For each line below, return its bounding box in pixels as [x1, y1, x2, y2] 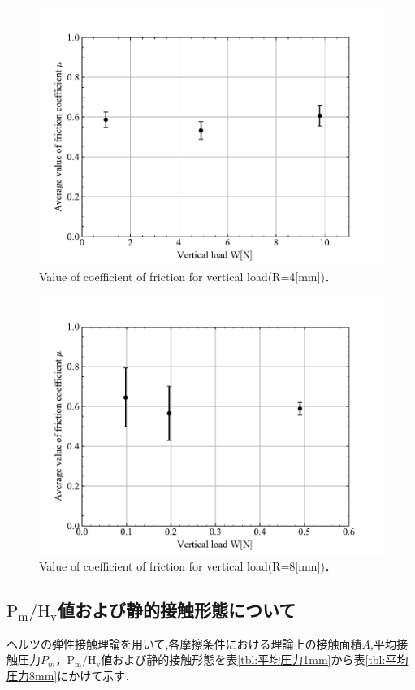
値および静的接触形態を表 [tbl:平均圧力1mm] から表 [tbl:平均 [101, 651, 409, 668]
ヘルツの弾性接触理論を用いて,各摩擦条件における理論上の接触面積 [6, 635, 362, 652]
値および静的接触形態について [57, 597, 296, 622]
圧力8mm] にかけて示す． [6, 666, 136, 683]
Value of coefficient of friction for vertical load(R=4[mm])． [39, 267, 336, 284]
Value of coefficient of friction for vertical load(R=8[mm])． [39, 557, 336, 574]
